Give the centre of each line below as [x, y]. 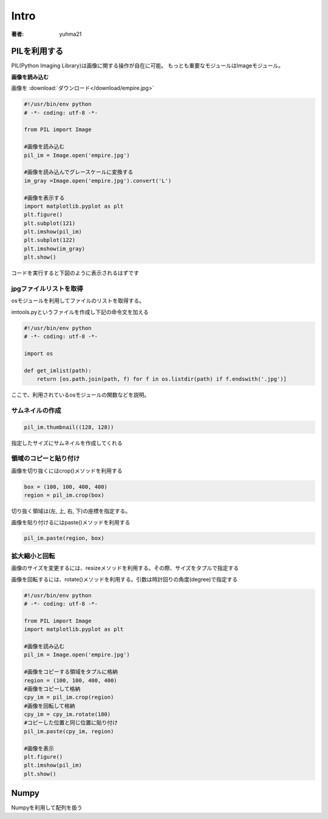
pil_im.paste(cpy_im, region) [69, 731]
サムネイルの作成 [36, 410]
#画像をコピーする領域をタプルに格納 [71, 672]
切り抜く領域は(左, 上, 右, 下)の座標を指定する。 [71, 511]
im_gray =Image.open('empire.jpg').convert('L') [98, 180]
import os [39, 353]
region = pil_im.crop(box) [64, 495]
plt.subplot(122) [50, 240]
